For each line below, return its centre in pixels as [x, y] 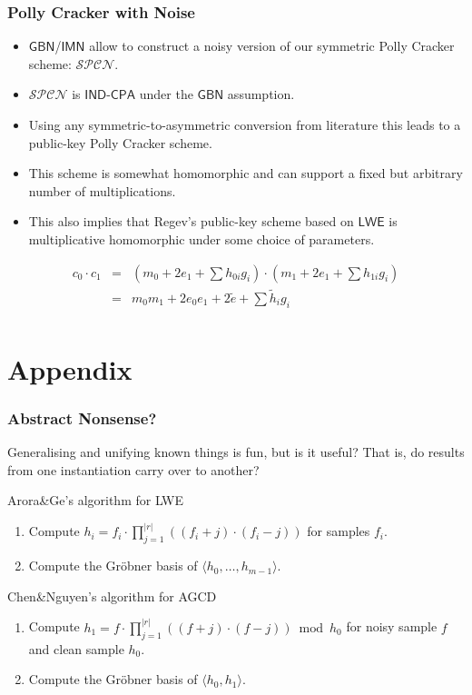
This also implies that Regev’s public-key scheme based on [191, 221]
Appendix [70, 368]
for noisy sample [392, 626]
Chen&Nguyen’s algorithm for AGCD [112, 596]
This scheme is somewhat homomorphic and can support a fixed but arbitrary [246, 173]
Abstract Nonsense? [82, 417]
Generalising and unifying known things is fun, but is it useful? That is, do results [236, 452]
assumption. [261, 94]
